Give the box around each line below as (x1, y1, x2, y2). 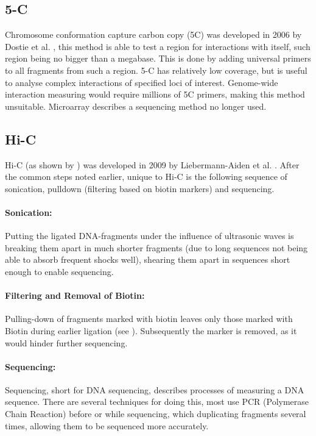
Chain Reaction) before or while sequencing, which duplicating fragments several (5, 407, 306, 420)
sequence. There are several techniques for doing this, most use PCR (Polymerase (5, 395, 309, 408)
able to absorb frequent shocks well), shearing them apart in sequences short (5, 253, 290, 266)
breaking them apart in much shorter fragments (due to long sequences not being (5, 241, 308, 254)
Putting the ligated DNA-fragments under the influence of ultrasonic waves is (5, 229, 294, 242)
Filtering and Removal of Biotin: (5, 289, 145, 302)
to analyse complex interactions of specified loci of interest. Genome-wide (5, 76, 278, 88)
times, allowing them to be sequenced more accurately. (5, 419, 209, 432)
